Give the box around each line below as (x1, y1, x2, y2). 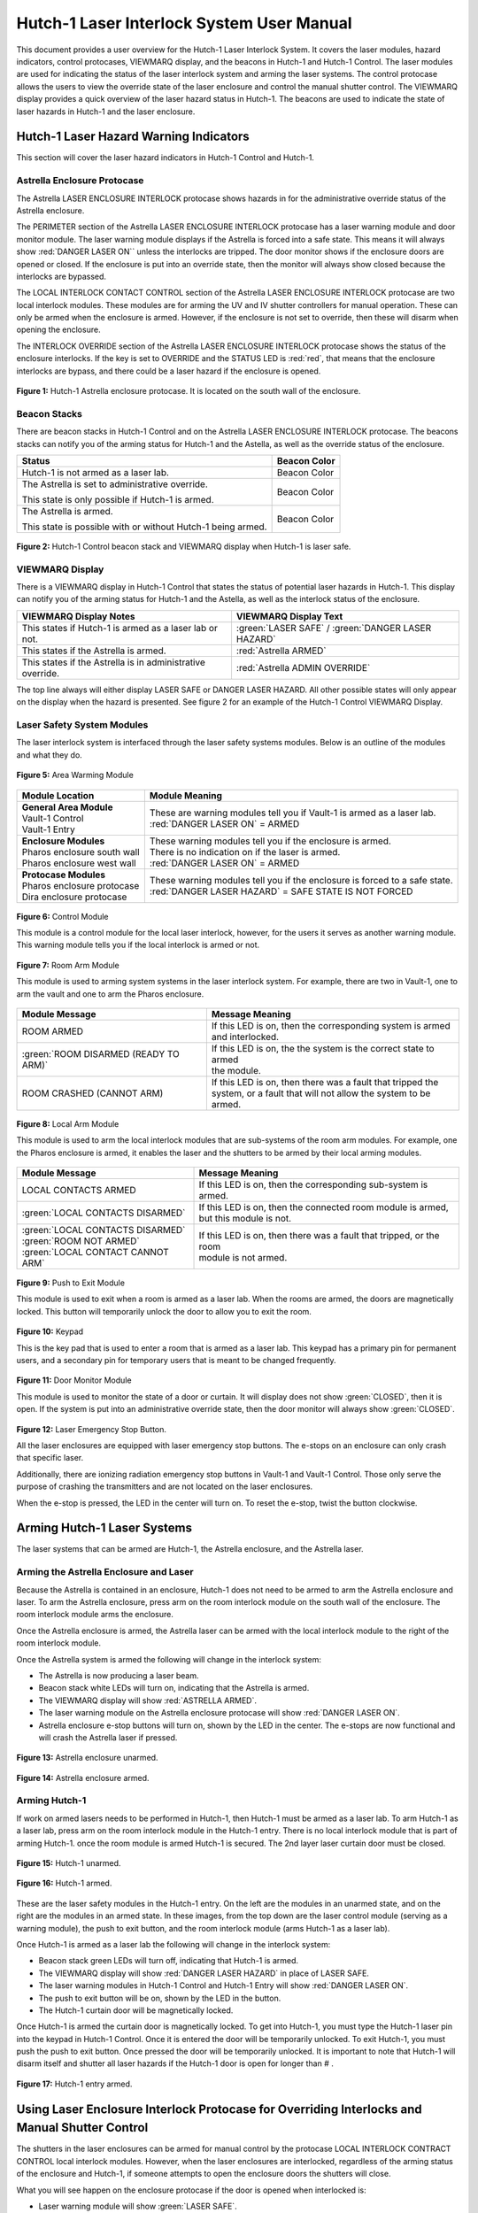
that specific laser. (16, 1453, 84, 1463)
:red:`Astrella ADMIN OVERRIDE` (235, 661, 371, 674)
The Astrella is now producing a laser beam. (38, 1669, 199, 1681)
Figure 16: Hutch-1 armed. (16, 1878, 112, 1889)
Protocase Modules (21, 868, 106, 881)
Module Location (21, 789, 95, 801)
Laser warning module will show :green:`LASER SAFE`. (38, 2201, 238, 2211)
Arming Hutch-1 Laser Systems (16, 1521, 193, 1536)
